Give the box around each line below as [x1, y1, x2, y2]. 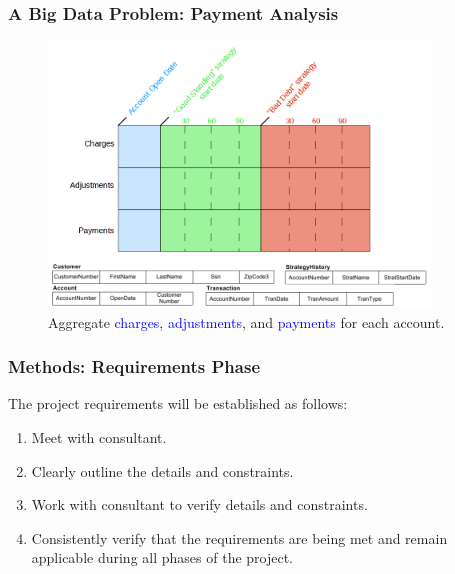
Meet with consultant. [31, 427, 167, 448]
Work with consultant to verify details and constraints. [31, 494, 368, 515]
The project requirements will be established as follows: [8, 393, 348, 414]
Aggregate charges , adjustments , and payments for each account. [48, 311, 445, 332]
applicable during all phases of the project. [31, 547, 294, 568]
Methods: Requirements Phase [8, 354, 260, 379]
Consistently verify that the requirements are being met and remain [31, 527, 448, 548]
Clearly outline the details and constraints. [31, 460, 294, 481]
